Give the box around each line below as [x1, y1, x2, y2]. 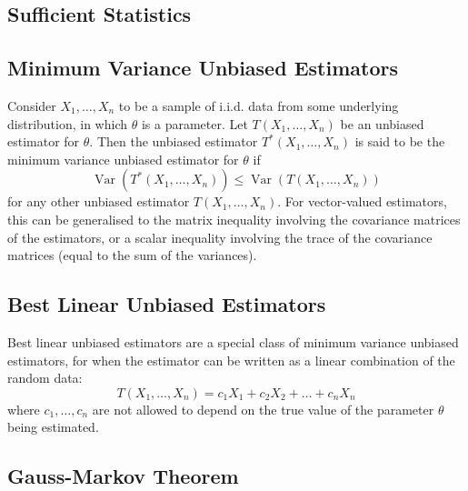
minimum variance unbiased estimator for [7, 149, 239, 168]
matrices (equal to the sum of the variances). [7, 245, 257, 265]
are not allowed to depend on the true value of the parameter [92, 399, 434, 418]
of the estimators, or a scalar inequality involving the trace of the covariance [7, 227, 433, 246]
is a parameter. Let [141, 114, 248, 133]
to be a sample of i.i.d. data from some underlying [118, 95, 399, 115]
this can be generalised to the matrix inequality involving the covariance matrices [7, 209, 461, 228]
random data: [7, 368, 83, 387]
